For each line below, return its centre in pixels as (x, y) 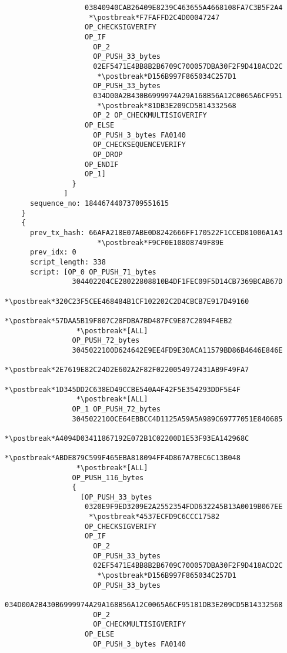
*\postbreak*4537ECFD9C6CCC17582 (154, 517)
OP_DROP (108, 154)
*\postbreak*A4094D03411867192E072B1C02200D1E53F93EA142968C (127, 438)
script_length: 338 (68, 262)
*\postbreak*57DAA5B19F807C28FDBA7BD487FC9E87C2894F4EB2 (119, 321)
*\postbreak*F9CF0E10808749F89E (161, 242)
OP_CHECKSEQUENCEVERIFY (139, 145)
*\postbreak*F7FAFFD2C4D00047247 (154, 17)
